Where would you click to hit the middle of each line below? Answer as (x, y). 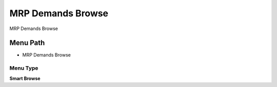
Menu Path (27, 43)
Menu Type (24, 68)
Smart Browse (25, 78)
